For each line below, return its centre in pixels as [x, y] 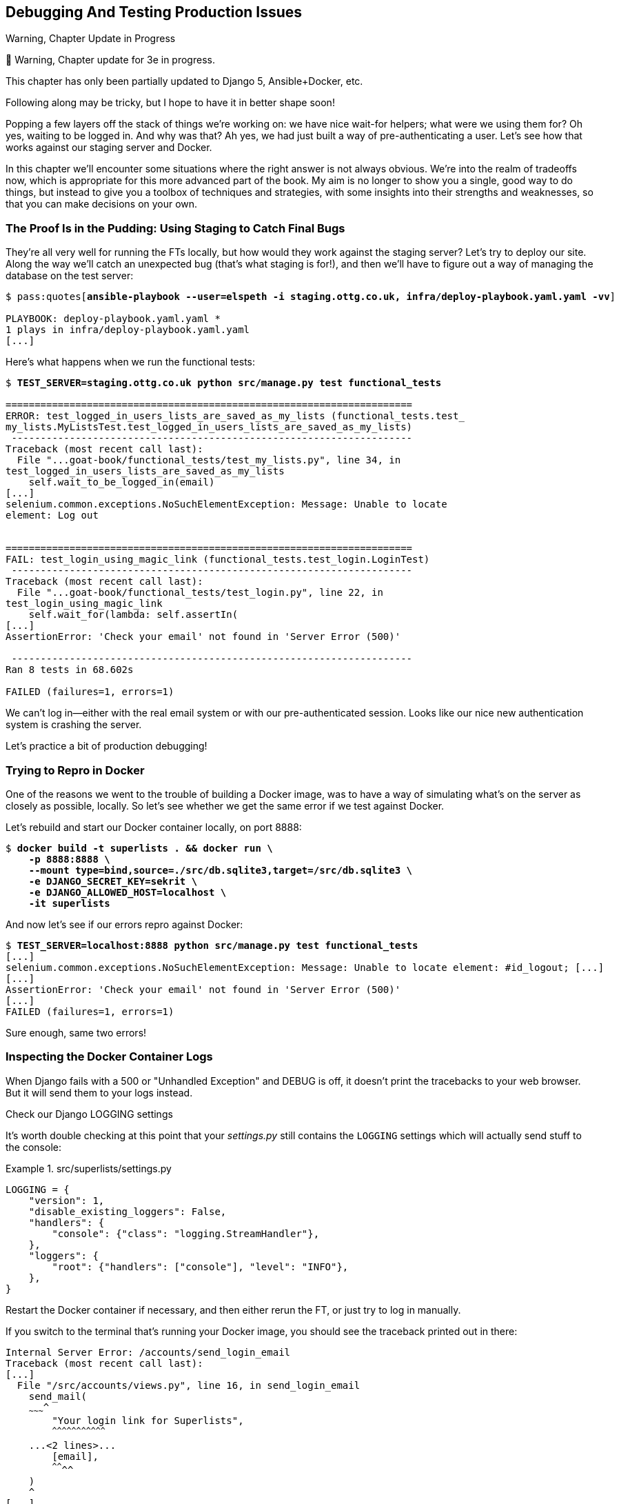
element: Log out [52, 515]
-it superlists [69, 903]
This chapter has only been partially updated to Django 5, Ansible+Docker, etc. [184, 81]
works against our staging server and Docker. [109, 148]
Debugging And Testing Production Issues [154, 12]
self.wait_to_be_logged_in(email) [122, 482]
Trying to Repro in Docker [75, 770]
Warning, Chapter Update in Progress [91, 39]
